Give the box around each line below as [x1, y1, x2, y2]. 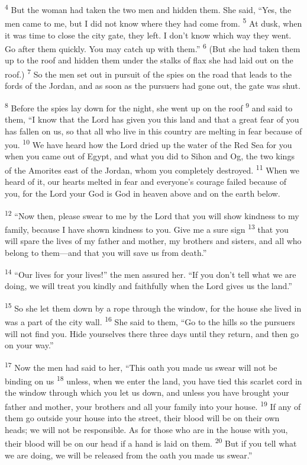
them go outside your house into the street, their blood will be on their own [5, 412, 280, 424]
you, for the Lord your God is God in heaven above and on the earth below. [5, 187, 280, 199]
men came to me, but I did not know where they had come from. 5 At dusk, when [5, 15, 302, 29]
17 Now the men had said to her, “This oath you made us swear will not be [5, 359, 277, 373]
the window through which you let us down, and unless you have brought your [5, 386, 289, 399]
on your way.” [5, 339, 54, 351]
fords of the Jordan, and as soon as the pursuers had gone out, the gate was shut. [5, 79, 300, 92]
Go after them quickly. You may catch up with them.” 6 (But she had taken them [5, 41, 300, 54]
